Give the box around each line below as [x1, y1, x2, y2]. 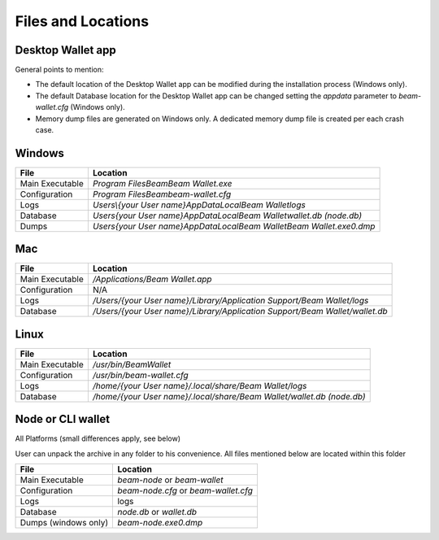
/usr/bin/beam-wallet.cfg [92, 369, 189, 381]
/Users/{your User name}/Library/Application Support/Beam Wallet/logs [92, 295, 369, 307]
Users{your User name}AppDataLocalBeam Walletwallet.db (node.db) [92, 210, 363, 221]
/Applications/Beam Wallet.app [92, 273, 212, 285]
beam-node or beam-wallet [117, 474, 224, 486]
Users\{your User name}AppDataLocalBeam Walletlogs [92, 199, 306, 211]
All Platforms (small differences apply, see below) [15, 433, 181, 443]
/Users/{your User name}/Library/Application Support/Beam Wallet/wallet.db [92, 306, 388, 317]
